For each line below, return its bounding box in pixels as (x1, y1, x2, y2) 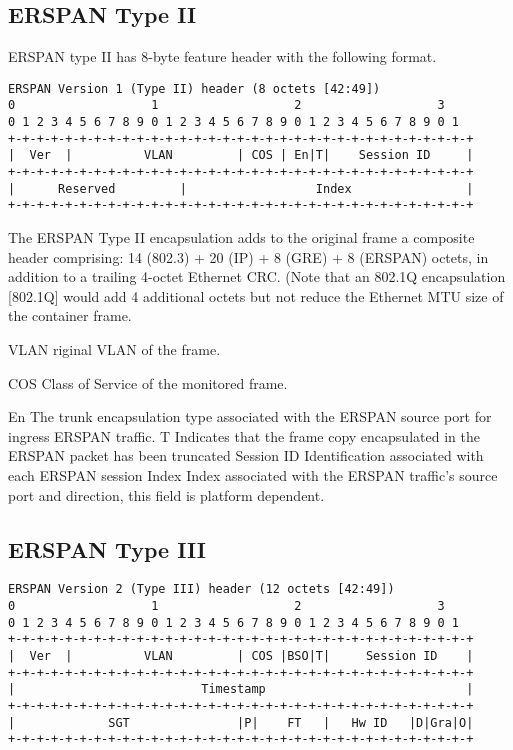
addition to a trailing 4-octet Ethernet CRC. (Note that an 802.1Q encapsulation (8, 266, 506, 287)
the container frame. (8, 305, 132, 326)
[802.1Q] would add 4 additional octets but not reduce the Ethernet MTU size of (8, 285, 504, 306)
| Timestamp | (8, 682, 474, 697)
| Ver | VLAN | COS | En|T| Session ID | (8, 148, 474, 163)
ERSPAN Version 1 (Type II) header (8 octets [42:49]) (8, 81, 381, 96)
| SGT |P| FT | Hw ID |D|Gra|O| (8, 715, 474, 730)
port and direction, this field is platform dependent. (8, 484, 325, 505)
